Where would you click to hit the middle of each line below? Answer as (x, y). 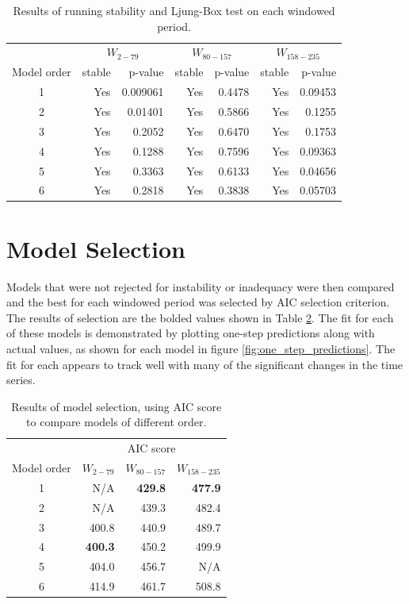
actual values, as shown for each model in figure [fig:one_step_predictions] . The (201, 348)
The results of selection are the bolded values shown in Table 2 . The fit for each (200, 317)
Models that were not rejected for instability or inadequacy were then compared (201, 286)
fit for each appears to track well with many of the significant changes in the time (205, 364)
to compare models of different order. (117, 422)
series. (21, 380)
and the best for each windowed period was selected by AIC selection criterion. (198, 302)
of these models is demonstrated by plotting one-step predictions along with (191, 333)
